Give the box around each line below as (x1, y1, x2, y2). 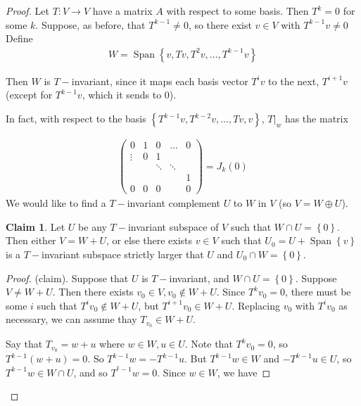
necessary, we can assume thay (6, 312, 137, 326)
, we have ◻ (217, 364, 271, 379)
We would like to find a (6, 196, 106, 210)
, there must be (285, 284, 351, 299)
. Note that (184, 336, 233, 351)
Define (6, 31, 33, 46)
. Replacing (232, 298, 281, 312)
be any (78, 219, 107, 234)
